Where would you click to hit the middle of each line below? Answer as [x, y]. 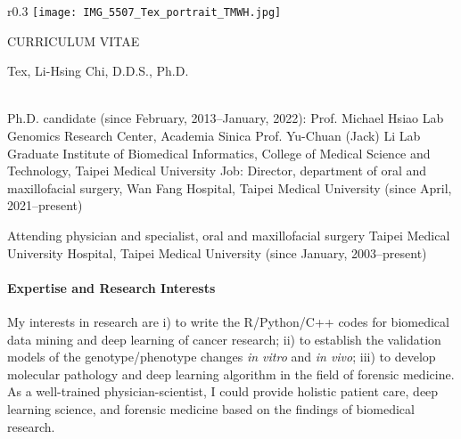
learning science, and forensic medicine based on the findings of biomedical [211, 408]
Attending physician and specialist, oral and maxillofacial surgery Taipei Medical [229, 235]
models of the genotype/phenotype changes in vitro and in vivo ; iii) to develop [222, 357]
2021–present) [45, 205]
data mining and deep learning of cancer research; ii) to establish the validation [224, 339]
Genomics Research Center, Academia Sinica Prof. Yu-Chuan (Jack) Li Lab [214, 136]
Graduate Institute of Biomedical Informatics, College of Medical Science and [219, 153]
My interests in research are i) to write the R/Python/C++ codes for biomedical [228, 321]
